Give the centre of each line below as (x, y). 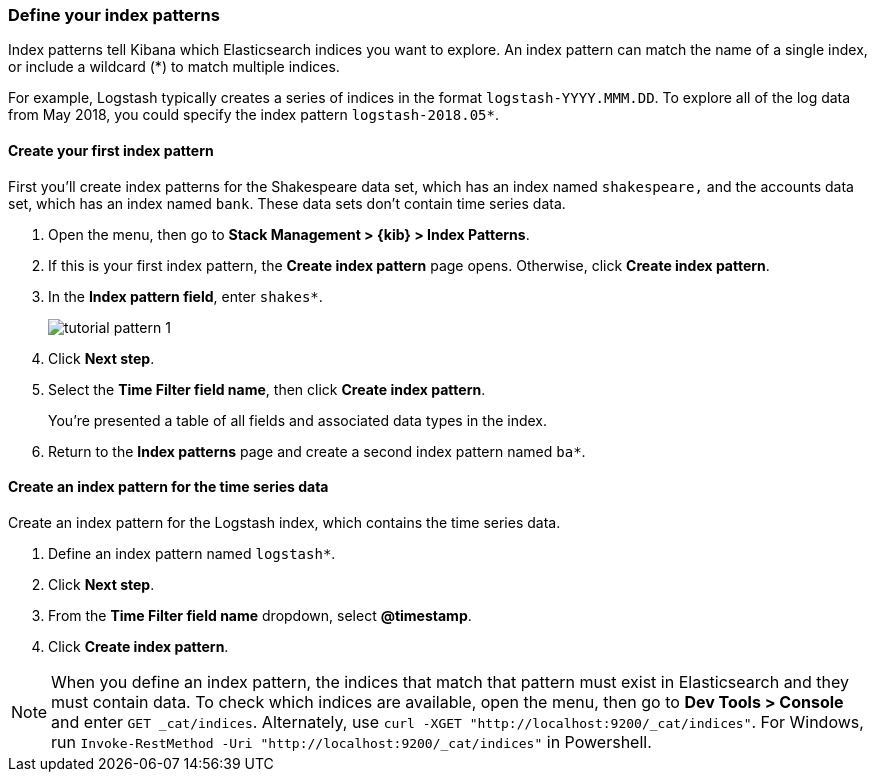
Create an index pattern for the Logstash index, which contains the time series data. (284, 522)
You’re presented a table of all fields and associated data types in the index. (298, 420)
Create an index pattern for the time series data (168, 487)
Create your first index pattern (111, 150)
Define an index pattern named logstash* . (192, 553)
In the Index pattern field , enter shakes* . (185, 296)
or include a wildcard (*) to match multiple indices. (174, 67)
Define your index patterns (114, 15)
